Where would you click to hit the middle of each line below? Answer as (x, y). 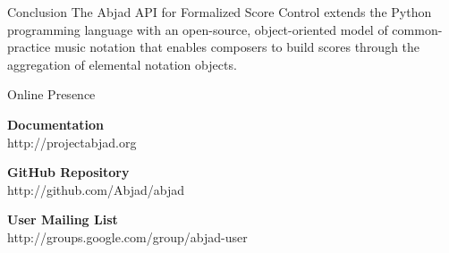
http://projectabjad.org (72, 142)
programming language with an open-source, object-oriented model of (198, 29)
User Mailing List (63, 219)
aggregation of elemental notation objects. (122, 64)
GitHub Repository (68, 172)
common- (417, 29)
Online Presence (51, 94)
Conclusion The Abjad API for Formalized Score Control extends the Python (220, 12)
